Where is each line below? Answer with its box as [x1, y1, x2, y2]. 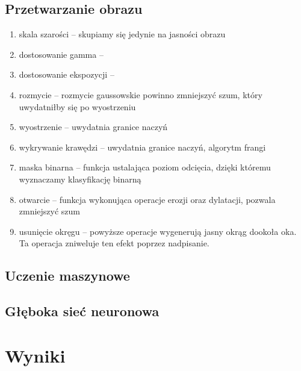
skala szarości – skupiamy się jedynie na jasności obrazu [19, 28, 226, 40]
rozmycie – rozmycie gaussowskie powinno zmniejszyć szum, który [19, 88, 262, 101]
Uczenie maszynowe [5, 266, 130, 285]
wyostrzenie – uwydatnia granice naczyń [19, 120, 168, 133]
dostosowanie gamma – [19, 48, 104, 60]
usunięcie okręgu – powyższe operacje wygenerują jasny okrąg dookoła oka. [19, 225, 297, 237]
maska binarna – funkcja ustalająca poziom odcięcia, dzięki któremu [19, 161, 271, 173]
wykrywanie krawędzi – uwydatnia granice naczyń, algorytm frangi [19, 140, 266, 153]
